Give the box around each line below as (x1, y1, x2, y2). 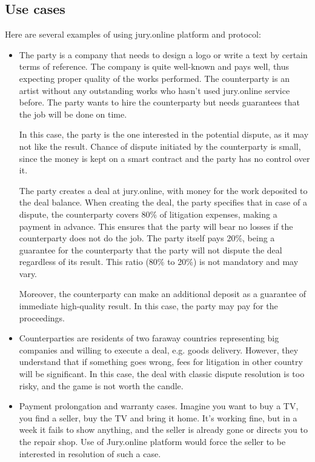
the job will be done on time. (19, 107, 127, 120)
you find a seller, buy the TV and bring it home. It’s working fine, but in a (19, 411, 297, 424)
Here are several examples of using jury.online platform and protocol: (5, 28, 261, 41)
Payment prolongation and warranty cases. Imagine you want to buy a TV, (19, 400, 299, 412)
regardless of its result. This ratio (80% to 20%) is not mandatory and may (19, 255, 299, 268)
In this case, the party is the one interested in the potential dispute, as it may (19, 128, 309, 141)
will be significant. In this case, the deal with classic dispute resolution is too (19, 367, 305, 380)
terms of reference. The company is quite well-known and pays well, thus (19, 60, 290, 73)
